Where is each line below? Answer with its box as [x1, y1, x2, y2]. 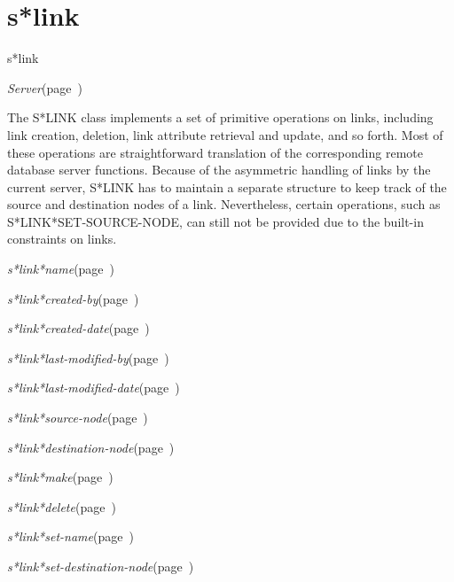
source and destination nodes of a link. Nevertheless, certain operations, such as [7, 195, 441, 213]
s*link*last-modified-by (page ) [7, 348, 169, 367]
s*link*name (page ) [7, 260, 115, 278]
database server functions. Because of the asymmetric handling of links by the [7, 160, 431, 179]
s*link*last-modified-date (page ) [7, 378, 180, 397]
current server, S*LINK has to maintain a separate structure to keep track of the [7, 177, 447, 196]
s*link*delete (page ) [7, 497, 116, 516]
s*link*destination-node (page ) [7, 438, 175, 456]
